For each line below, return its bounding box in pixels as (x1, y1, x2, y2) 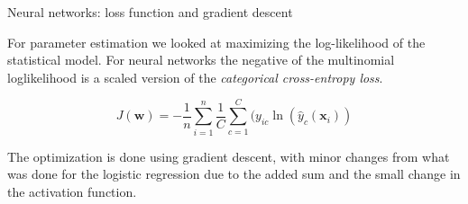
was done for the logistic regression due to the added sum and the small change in (7, 164, 461, 183)
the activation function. (7, 182, 137, 200)
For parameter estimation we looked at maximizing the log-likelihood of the (7, 32, 426, 51)
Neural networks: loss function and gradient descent (7, 3, 293, 21)
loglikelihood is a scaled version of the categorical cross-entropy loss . (7, 67, 383, 86)
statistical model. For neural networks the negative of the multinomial (7, 50, 395, 69)
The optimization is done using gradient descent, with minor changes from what (7, 146, 450, 165)
